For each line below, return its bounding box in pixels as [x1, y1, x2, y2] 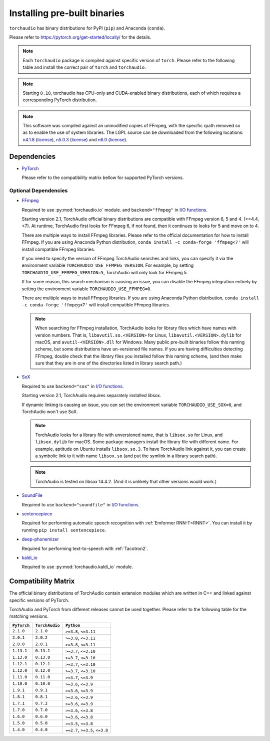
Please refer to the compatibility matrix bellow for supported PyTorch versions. [21, 174, 184, 180]
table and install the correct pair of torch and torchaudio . [22, 64, 146, 70]
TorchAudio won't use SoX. [21, 409, 78, 415]
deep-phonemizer [21, 536, 59, 542]
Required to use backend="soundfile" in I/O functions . [21, 501, 140, 507]
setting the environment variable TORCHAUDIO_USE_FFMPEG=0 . [21, 286, 152, 292]
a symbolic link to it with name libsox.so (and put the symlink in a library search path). [35, 453, 217, 459]
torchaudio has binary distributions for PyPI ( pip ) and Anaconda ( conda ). [9, 25, 165, 31]
